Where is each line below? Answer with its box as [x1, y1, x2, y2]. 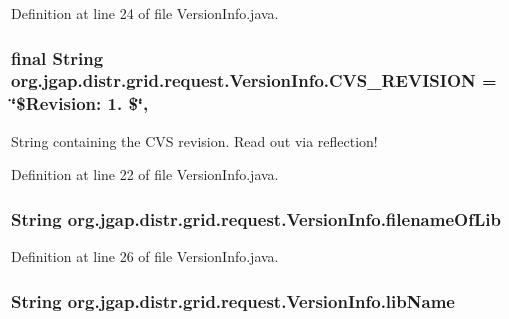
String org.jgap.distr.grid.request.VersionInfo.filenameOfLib [11, 206, 501, 231]
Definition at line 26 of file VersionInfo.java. [11, 246, 279, 267]
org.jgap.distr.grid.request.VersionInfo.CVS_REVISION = [11, 68, 497, 93]
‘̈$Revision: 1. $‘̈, [11, 91, 149, 116]
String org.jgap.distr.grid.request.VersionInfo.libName [11, 288, 455, 313]
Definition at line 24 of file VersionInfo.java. [11, 3, 279, 23]
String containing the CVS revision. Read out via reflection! [11, 130, 378, 151]
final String [11, 45, 104, 70]
